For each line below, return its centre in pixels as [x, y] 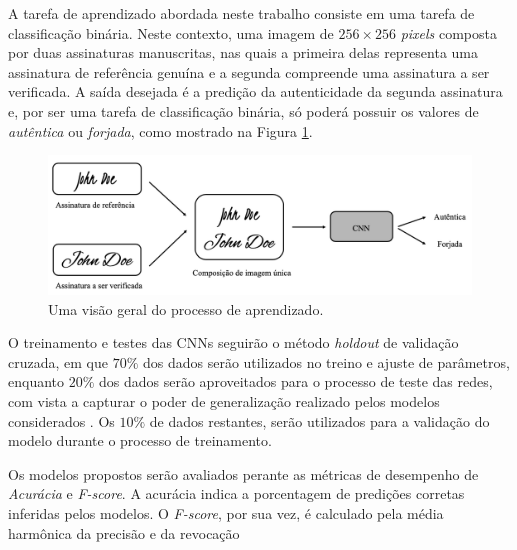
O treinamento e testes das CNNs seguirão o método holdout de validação [233, 342]
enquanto [36, 381]
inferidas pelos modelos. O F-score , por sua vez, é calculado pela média [226, 513]
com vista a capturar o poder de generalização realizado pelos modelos [224, 401]
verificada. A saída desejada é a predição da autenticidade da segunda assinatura [255, 91]
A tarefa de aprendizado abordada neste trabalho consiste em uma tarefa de [241, 13]
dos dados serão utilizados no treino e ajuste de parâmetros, [326, 361]
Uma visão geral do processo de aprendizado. [186, 308]
